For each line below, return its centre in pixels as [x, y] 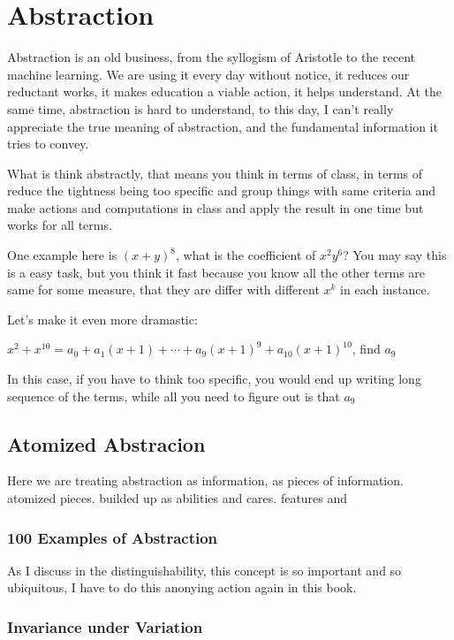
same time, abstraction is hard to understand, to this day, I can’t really [201, 108]
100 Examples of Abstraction [113, 537]
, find [366, 349]
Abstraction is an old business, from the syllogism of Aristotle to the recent [211, 57]
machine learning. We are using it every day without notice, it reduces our [208, 74]
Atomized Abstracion [106, 443]
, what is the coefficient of [246, 255]
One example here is [62, 255]
